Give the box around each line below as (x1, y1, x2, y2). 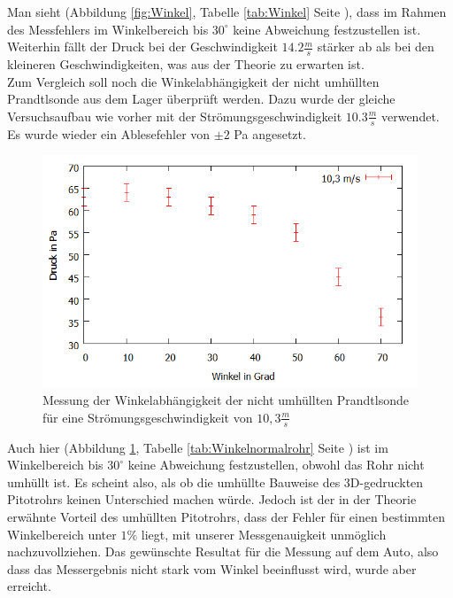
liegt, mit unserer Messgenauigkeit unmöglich (141, 524, 387, 543)
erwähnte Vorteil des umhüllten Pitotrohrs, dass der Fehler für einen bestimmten (7, 507, 445, 525)
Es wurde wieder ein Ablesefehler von (7, 124, 211, 143)
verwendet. (380, 106, 440, 125)
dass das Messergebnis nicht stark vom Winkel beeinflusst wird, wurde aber (7, 559, 417, 578)
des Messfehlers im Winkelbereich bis (7, 19, 209, 38)
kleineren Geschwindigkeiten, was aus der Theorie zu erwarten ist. (7, 55, 365, 74)
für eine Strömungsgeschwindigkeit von (42, 408, 253, 426)
